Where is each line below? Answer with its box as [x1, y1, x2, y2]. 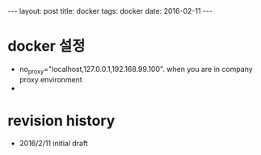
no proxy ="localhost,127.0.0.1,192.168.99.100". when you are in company [19, 64, 253, 76]
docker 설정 [7, 37, 86, 56]
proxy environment [19, 74, 82, 84]
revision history [7, 111, 116, 130]
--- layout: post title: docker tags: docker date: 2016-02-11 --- [7, 6, 213, 15]
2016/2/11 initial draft [19, 138, 88, 148]
